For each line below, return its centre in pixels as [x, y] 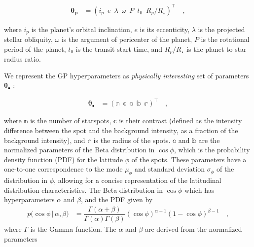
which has [200, 190]
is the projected [221, 29]
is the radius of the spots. [132, 140]
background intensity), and [45, 140]
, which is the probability [212, 150]
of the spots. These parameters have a [189, 159]
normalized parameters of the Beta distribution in [79, 150]
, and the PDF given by [117, 199]
